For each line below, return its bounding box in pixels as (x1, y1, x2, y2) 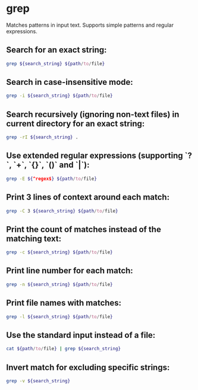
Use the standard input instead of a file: (6, 330, 156, 340)
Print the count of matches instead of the (6, 224, 162, 234)
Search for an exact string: (6, 45, 107, 55)
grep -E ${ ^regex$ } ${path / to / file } (6, 176, 97, 182)
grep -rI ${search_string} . (6, 134, 78, 141)
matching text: (6, 233, 62, 243)
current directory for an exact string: (6, 118, 145, 129)
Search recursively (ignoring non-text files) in (6, 109, 180, 119)
